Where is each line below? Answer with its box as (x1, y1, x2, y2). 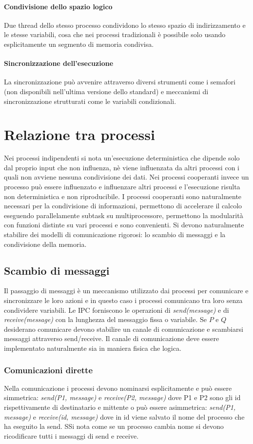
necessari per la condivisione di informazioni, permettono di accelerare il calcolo (4, 201, 242, 211)
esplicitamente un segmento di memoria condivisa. (4, 39, 154, 49)
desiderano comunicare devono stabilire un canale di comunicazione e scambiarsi (4, 323, 243, 334)
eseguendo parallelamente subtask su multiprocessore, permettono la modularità (4, 210, 243, 220)
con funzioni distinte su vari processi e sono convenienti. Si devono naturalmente (4, 220, 244, 230)
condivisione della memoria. (4, 239, 87, 249)
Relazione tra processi (4, 124, 155, 144)
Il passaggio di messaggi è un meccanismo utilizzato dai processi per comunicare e (4, 285, 249, 296)
